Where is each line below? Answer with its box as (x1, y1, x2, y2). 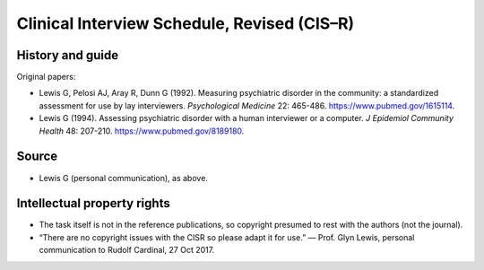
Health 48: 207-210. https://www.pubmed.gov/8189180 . (39, 126, 245, 136)
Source (16, 149, 58, 164)
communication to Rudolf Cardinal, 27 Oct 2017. (39, 245, 215, 256)
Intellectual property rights (16, 196, 170, 211)
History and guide (16, 48, 119, 63)
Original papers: (16, 72, 76, 83)
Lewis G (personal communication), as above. (39, 172, 208, 183)
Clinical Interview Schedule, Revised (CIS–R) (16, 13, 355, 33)
